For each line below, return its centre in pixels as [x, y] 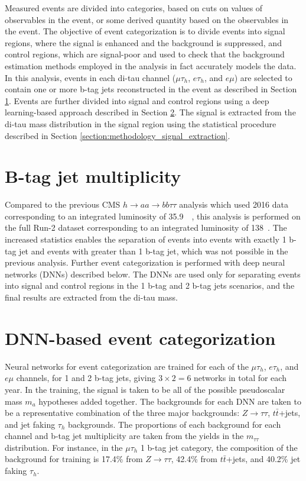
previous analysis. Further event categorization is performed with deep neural [145, 262]
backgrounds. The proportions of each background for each [175, 424]
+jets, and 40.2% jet [263, 459]
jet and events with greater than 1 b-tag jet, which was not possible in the [154, 251]
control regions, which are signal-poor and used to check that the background [145, 54]
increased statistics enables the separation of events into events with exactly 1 [146, 239]
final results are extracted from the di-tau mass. [91, 297]
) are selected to [263, 77]
